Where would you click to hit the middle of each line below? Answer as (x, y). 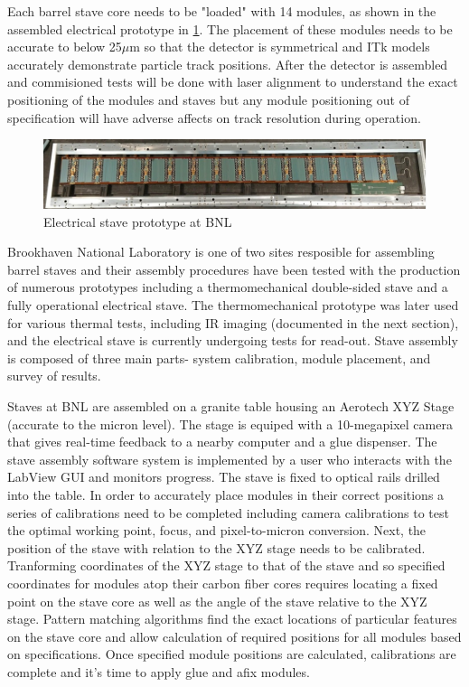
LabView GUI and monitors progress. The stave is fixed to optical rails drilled (224, 477)
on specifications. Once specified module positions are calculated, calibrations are (232, 654)
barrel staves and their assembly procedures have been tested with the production (234, 269)
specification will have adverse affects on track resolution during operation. (214, 117)
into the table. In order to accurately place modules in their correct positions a (226, 494)
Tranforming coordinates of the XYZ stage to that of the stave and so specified (226, 565)
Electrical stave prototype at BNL (138, 221)
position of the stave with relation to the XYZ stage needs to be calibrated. (216, 547)
